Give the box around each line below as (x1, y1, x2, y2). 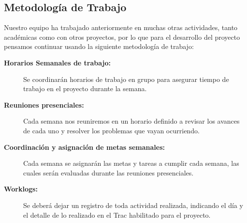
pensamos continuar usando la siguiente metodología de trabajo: (4, 41, 194, 51)
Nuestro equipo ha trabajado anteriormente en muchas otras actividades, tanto (4, 22, 238, 32)
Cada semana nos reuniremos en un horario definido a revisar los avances (23, 116, 240, 126)
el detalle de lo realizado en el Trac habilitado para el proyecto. (23, 209, 211, 220)
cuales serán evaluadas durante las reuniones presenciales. (23, 167, 194, 177)
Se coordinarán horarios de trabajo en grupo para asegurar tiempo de (23, 74, 229, 84)
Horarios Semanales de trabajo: (4, 57, 111, 67)
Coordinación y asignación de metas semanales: (4, 142, 165, 152)
